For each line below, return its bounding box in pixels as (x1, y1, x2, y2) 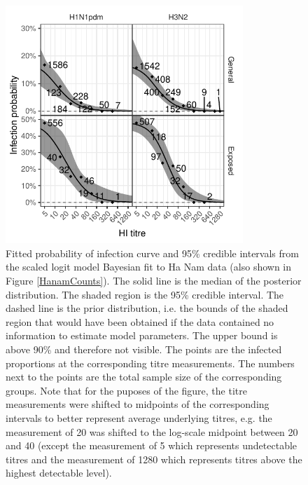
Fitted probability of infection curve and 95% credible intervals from (6, 245, 299, 260)
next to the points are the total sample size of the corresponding (6, 369, 282, 384)
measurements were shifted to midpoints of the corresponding (6, 397, 269, 411)
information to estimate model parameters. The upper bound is (6, 328, 278, 343)
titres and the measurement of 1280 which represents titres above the (6, 451, 302, 466)
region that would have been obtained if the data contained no (6, 314, 274, 329)
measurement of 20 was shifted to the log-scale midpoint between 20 (6, 424, 298, 439)
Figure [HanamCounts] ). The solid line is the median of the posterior (6, 273, 302, 287)
